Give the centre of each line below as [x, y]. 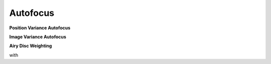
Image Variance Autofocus [38, 37]
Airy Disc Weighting [31, 46]
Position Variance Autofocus [40, 28]
